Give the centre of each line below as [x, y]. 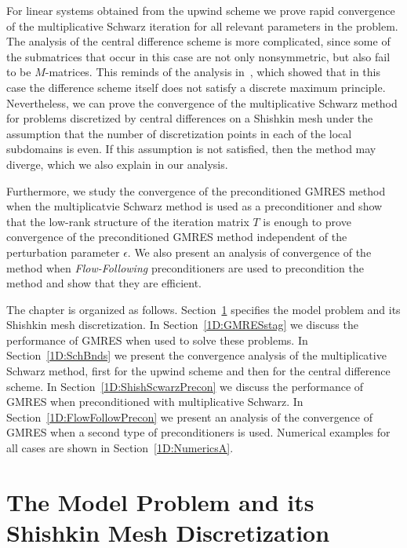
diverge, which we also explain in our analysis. [117, 164]
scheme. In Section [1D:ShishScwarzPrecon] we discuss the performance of [185, 386]
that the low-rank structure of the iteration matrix [128, 221]
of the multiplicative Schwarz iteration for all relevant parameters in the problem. [202, 26]
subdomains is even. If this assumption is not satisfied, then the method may [191, 149]
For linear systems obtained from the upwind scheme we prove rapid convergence [201, 10]
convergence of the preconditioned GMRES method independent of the [177, 237]
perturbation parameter [63, 252]
